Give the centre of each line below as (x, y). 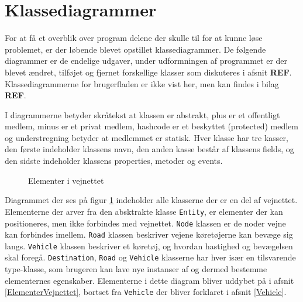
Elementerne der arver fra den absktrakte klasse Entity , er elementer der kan (144, 211)
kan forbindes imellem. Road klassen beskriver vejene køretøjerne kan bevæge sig (149, 234)
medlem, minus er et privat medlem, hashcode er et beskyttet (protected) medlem (151, 126)
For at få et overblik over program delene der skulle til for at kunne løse (134, 38)
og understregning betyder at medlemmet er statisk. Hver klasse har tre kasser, (147, 137)
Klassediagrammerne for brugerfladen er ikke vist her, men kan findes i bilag (142, 83)
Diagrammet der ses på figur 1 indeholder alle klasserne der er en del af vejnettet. (151, 200)
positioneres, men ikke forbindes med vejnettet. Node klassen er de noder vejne (145, 223)
